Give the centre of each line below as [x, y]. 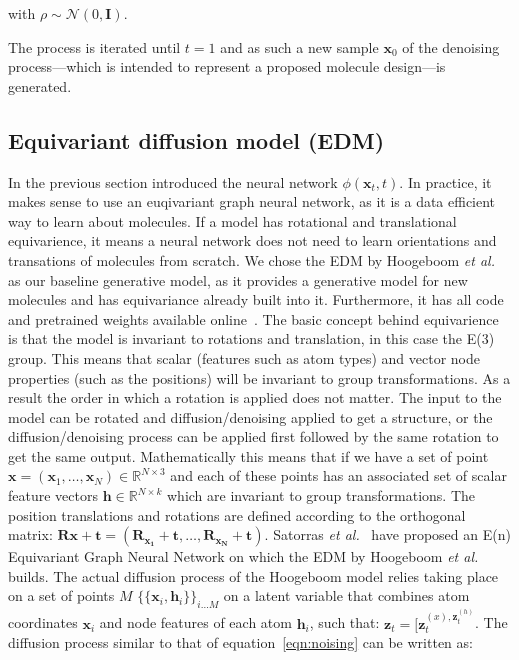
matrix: [30, 534]
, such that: [344, 622]
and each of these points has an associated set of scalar [338, 475]
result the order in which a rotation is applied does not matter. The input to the [255, 397]
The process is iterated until [94, 46]
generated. [40, 85]
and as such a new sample [299, 46]
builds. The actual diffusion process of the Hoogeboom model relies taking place [253, 575]
